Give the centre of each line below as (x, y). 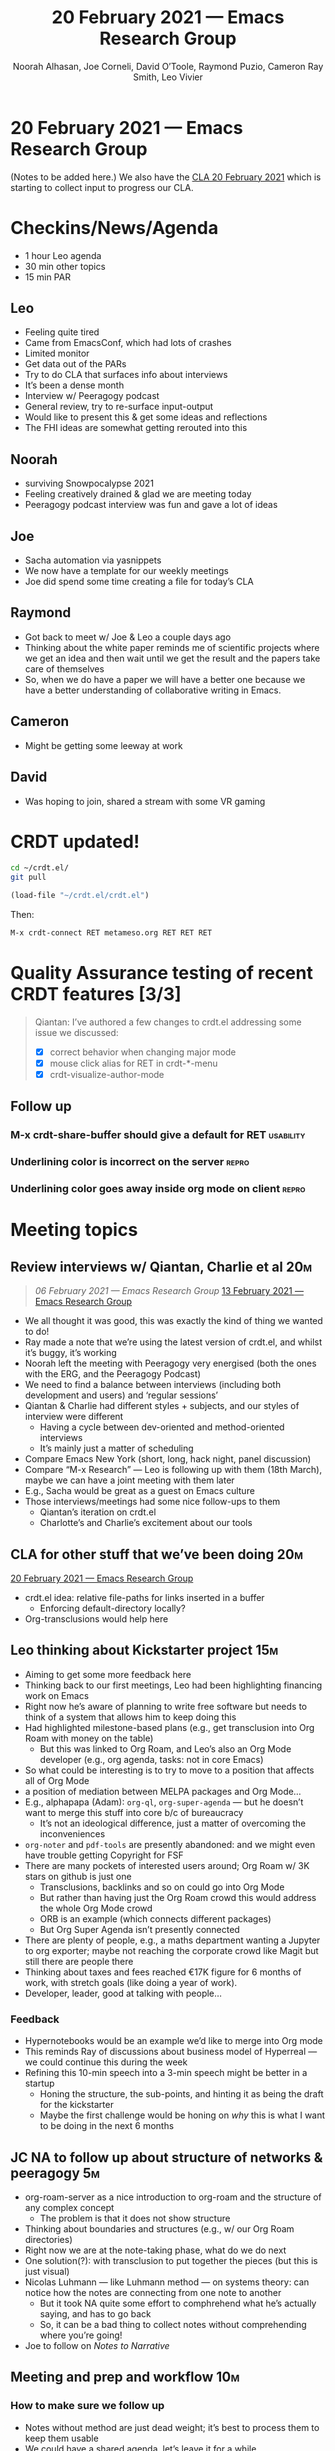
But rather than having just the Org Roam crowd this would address (178, 1897)
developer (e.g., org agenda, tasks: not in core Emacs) (151, 1759)
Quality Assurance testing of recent (161, 973)
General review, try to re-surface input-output (119, 407)
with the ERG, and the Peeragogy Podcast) (113, 1374)
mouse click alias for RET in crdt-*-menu (133, 1063)
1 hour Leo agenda (63, 255)
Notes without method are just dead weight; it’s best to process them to (172, 2427)
